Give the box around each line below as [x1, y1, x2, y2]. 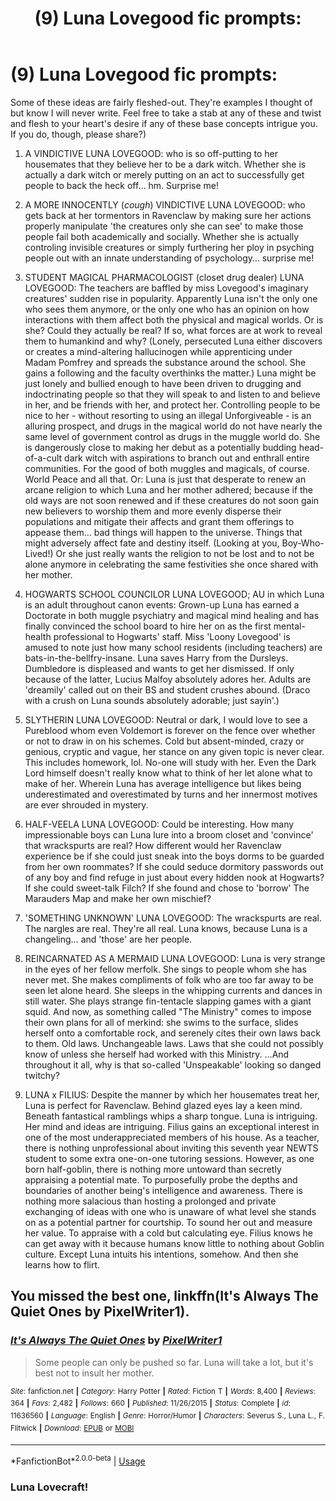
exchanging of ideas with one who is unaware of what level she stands [24, 1205, 317, 1217]
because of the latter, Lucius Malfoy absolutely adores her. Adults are [24, 673, 312, 685]
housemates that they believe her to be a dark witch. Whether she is [24, 158, 307, 170]
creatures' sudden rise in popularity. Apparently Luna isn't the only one [24, 292, 318, 304]
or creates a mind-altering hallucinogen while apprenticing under [24, 345, 293, 357]
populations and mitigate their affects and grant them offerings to [24, 515, 295, 527]
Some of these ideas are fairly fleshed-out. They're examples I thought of [10, 96, 313, 108]
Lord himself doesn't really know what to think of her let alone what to [24, 767, 313, 779]
